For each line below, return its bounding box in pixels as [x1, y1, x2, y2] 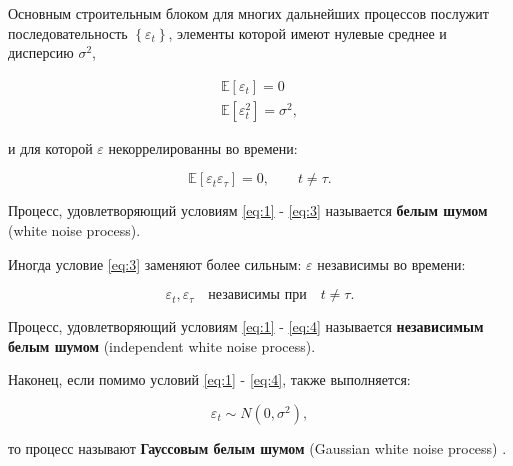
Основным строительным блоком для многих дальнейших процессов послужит [8, 3, 489, 23]
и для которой [8, 137, 93, 158]
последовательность [8, 22, 128, 43]
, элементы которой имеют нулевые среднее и [168, 22, 447, 43]
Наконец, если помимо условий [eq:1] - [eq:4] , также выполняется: [8, 369, 411, 390]
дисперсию [8, 42, 74, 63]
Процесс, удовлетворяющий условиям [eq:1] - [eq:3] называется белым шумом [8, 200, 488, 221]
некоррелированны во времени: [108, 137, 298, 158]
